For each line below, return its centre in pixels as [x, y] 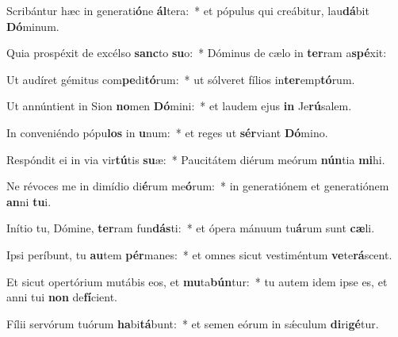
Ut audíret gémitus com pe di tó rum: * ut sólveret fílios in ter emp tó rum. [181, 79]
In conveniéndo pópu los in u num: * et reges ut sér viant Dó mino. [167, 132]
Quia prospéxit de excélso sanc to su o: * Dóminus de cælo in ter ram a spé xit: [197, 53]
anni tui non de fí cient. [62, 297]
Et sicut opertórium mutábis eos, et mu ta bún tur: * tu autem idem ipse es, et [197, 281]
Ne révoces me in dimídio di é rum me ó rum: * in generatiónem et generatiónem [198, 186]
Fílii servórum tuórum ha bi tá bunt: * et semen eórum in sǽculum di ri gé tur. [193, 323]
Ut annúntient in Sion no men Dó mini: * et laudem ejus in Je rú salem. [179, 106]
